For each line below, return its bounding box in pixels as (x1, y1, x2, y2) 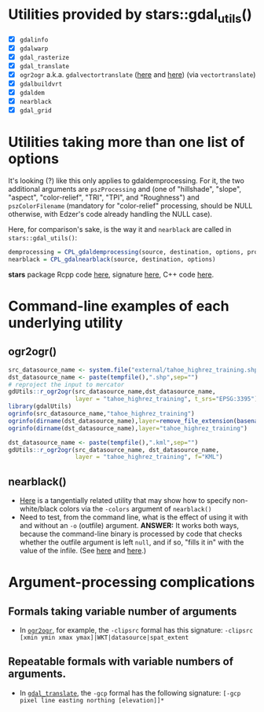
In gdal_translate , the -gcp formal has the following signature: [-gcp (19, 688, 241, 697)
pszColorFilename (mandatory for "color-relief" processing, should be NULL (8, 201, 253, 211)
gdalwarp (19, 45, 49, 53)
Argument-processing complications (8, 574, 255, 591)
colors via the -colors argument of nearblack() (59, 505, 212, 514)
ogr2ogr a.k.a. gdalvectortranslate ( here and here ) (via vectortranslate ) (19, 69, 256, 79)
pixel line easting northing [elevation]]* (19, 696, 165, 704)
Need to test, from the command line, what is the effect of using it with (19, 512, 249, 522)
